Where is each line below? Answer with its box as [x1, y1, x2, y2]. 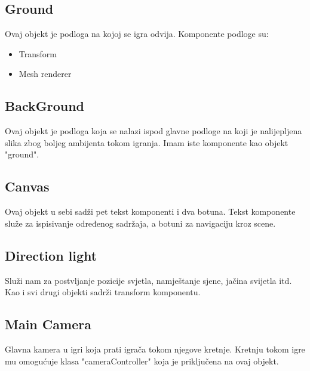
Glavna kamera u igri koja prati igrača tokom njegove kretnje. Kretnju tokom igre [5, 342, 305, 355]
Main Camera [5, 315, 91, 333]
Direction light [5, 246, 97, 264]
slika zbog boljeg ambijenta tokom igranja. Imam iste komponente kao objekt [5, 136, 288, 149]
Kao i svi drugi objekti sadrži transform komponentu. [5, 286, 201, 298]
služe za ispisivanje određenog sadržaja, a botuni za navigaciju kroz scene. [5, 217, 276, 229]
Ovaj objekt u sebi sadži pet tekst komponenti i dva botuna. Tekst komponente [5, 205, 296, 218]
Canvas [5, 177, 50, 196]
